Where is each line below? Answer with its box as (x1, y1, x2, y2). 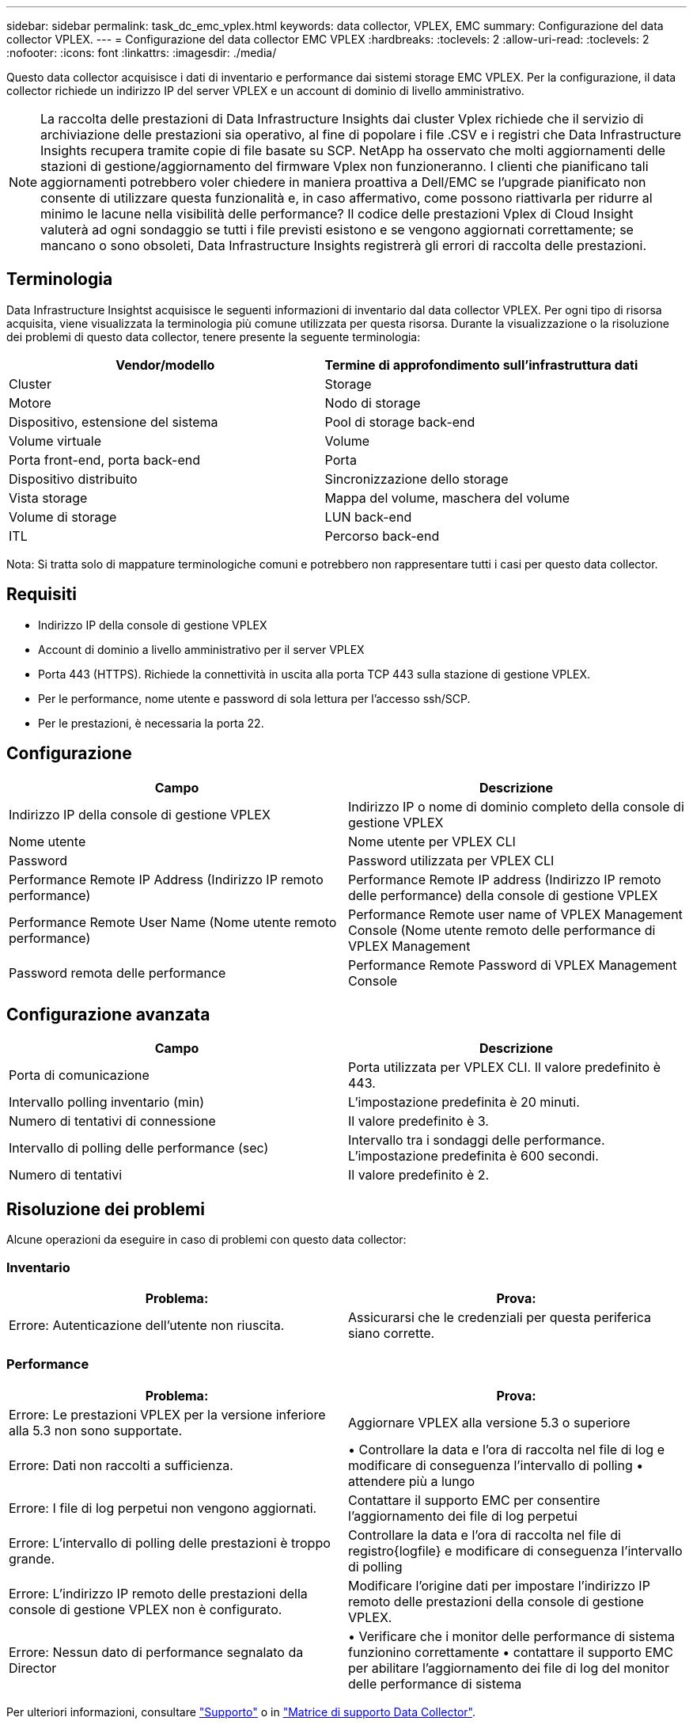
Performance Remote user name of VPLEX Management (348, 906, 683, 922)
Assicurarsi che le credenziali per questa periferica (348, 1309, 651, 1325)
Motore (9, 394, 51, 411)
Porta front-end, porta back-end (9, 451, 201, 468)
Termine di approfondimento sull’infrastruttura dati (324, 356, 638, 373)
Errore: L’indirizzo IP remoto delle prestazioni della (9, 1585, 308, 1602)
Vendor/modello (116, 356, 215, 373)
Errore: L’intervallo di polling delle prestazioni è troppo (9, 1534, 331, 1551)
